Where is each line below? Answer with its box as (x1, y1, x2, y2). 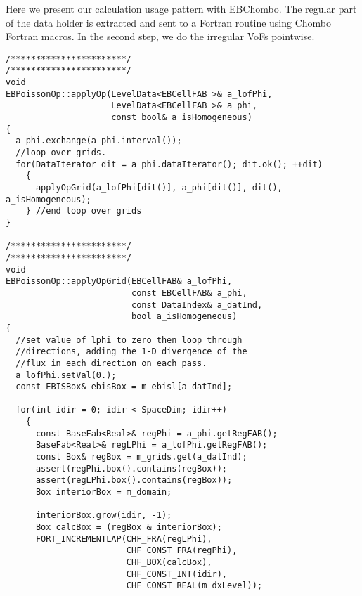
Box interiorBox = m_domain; (35, 487, 172, 498)
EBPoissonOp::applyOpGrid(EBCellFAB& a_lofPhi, (6, 276, 233, 287)
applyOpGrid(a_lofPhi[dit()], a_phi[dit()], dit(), (35, 183, 283, 193)
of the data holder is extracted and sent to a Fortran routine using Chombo (6, 15, 332, 30)
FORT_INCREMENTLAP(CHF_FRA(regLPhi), (35, 533, 212, 544)
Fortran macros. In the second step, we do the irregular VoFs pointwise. (6, 29, 315, 44)
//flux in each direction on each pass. (15, 358, 207, 368)
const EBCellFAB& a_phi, (131, 287, 247, 298)
